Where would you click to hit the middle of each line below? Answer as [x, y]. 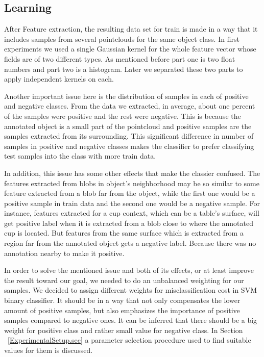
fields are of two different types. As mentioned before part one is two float [120, 58]
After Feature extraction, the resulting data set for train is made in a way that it [131, 29]
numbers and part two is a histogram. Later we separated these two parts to [124, 69]
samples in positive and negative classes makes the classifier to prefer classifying [129, 146]
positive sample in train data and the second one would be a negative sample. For [132, 203]
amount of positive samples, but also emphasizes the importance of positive [122, 310]
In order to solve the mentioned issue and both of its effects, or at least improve [129, 270]
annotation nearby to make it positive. [64, 253]
